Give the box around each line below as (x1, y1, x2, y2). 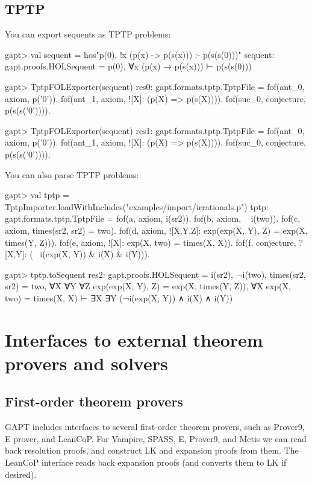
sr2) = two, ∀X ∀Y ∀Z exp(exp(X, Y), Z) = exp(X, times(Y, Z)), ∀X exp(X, (5, 280, 291, 292)
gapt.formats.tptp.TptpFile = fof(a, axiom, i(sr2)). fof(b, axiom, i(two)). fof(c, (5, 212, 301, 225)
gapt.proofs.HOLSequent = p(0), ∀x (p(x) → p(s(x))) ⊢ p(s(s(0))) (5, 60, 252, 72)
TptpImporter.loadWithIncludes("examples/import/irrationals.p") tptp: (5, 200, 269, 213)
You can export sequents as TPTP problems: (5, 28, 171, 40)
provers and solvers (5, 350, 168, 375)
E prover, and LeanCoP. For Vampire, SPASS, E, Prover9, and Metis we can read (5, 432, 307, 445)
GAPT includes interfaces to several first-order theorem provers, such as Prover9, (5, 420, 305, 433)
